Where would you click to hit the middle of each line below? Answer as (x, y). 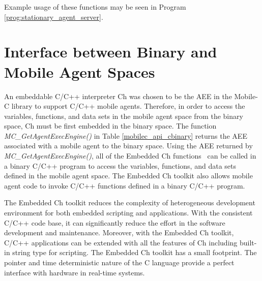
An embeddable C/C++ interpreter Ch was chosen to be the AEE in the (118, 96)
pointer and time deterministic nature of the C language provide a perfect (119, 262)
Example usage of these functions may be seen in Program (95, 7)
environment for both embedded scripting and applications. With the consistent (128, 213)
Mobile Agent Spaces (80, 71)
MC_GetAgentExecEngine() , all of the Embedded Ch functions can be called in (130, 156)
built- (248, 242)
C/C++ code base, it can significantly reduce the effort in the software (115, 222)
